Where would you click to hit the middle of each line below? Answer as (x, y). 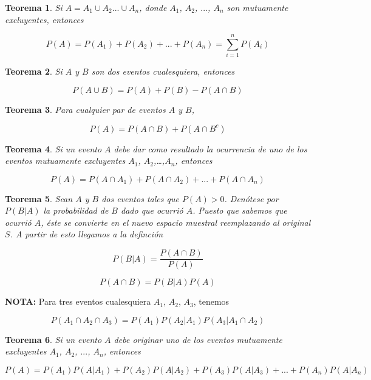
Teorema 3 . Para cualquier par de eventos (85, 109)
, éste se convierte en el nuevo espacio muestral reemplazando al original (176, 222)
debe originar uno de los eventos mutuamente (198, 339)
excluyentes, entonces (44, 19)
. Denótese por (251, 198)
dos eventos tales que (140, 198)
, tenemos (211, 301)
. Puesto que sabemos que (240, 210)
